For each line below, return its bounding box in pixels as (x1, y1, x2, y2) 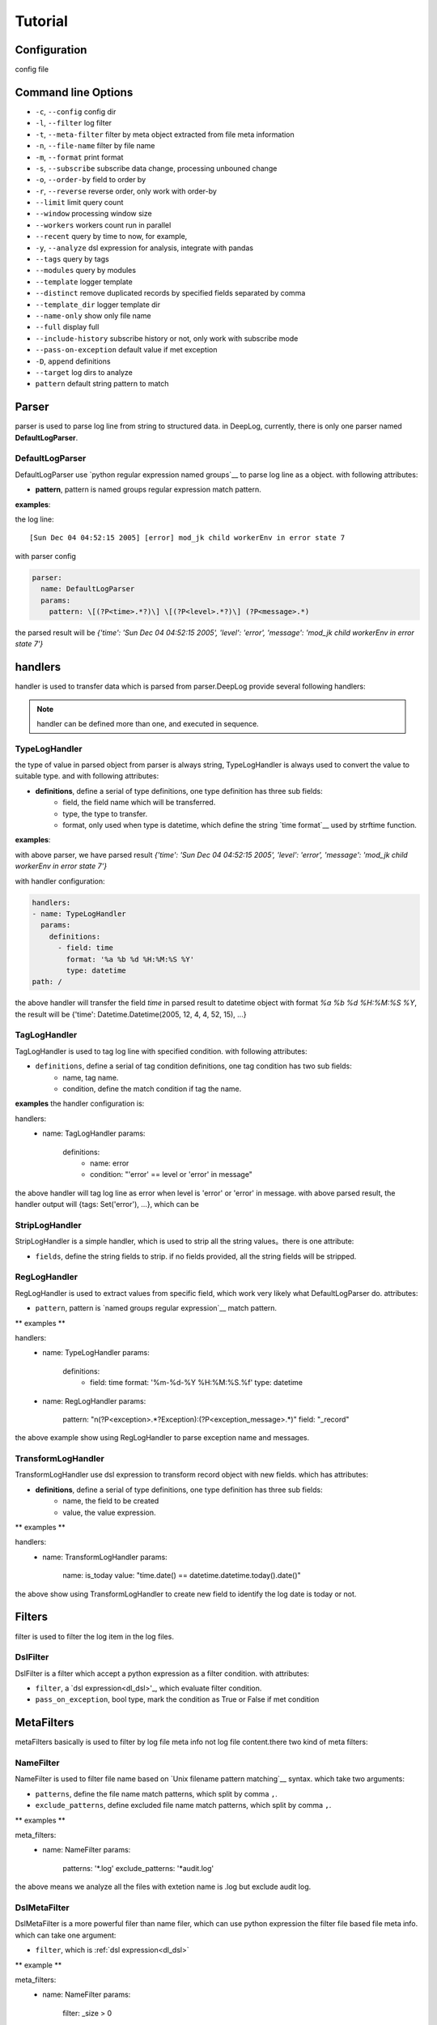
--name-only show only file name (35, 311, 151, 320)
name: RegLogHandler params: (42, 1396, 146, 1405)
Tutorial (15, 12, 69, 30)
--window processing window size (35, 209, 153, 219)
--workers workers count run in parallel (35, 220, 172, 230)
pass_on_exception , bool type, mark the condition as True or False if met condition (35, 1695, 320, 1704)
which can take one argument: (15, 1930, 117, 1940)
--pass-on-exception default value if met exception (35, 345, 218, 355)
